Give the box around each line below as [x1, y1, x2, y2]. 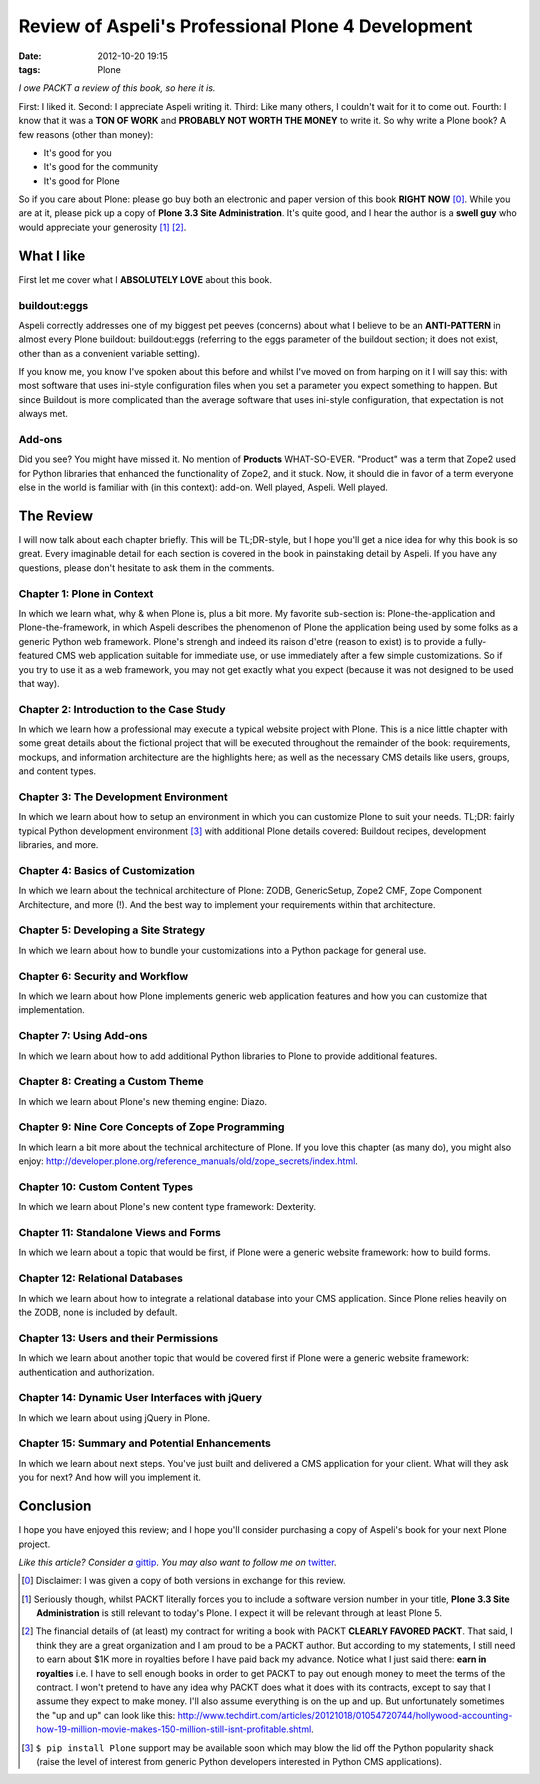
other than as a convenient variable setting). [18, 347, 200, 359]
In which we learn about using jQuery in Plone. [18, 1411, 210, 1424]
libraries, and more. [18, 839, 99, 851]
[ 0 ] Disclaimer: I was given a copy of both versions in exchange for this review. [21, 1575, 346, 1587]
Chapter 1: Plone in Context [18, 586, 154, 600]
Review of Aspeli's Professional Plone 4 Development [18, 15, 473, 37]
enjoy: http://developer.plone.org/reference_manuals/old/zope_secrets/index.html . [18, 1155, 359, 1167]
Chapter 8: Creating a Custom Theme [18, 1075, 204, 1089]
